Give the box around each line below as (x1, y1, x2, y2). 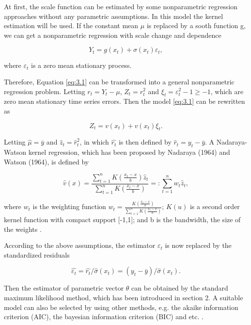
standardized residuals (4, 249, 70, 260)
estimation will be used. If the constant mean (4, 20, 139, 31)
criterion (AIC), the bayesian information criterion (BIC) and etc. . (4, 311, 204, 322)
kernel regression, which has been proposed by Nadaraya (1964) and (28, 147, 230, 157)
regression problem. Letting (4, 86, 85, 96)
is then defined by (118, 137, 172, 147)
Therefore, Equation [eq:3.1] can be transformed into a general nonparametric (4, 76, 235, 86)
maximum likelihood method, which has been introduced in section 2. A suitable (4, 292, 243, 302)
